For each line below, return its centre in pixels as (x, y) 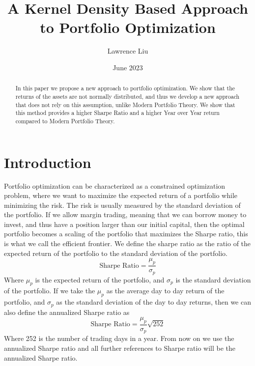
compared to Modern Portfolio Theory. (65, 121)
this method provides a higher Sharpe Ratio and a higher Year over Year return (117, 113)
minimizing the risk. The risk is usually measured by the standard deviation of (122, 205)
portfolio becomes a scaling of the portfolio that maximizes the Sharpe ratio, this (126, 234)
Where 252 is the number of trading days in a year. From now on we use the (119, 338)
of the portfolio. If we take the (50, 291)
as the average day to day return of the (165, 291)
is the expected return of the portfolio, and (100, 279)
